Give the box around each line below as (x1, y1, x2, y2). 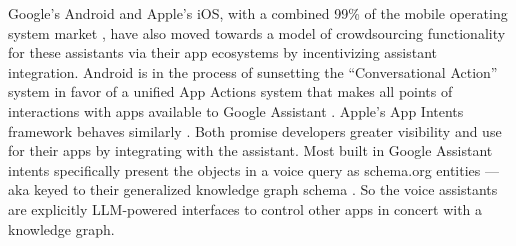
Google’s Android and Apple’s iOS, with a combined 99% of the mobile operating (8, 3, 508, 23)
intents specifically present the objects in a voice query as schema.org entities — (8, 159, 499, 180)
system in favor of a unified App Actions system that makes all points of (8, 81, 453, 102)
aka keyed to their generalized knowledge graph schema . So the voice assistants (8, 179, 498, 200)
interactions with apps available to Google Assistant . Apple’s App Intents (8, 100, 464, 121)
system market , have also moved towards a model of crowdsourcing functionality (8, 22, 506, 43)
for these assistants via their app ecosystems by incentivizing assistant (8, 42, 438, 63)
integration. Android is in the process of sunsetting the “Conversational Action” (8, 61, 498, 82)
